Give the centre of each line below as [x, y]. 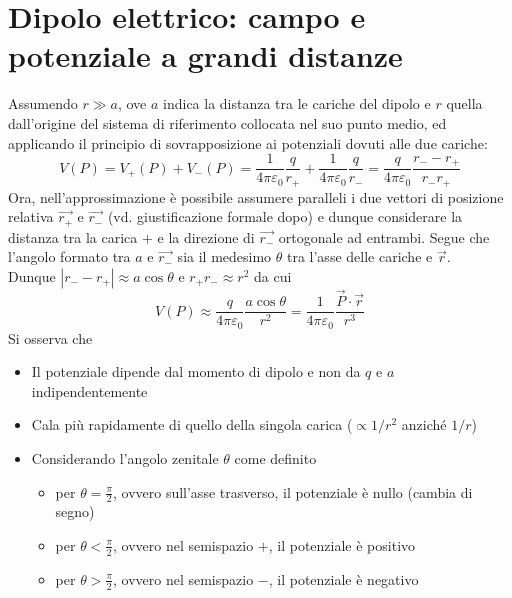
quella [464, 103]
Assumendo [43, 103]
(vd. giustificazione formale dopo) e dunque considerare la [285, 216]
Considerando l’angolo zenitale [125, 457]
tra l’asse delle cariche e [359, 256]
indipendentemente [89, 390]
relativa [31, 216]
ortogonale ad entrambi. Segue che [384, 236]
